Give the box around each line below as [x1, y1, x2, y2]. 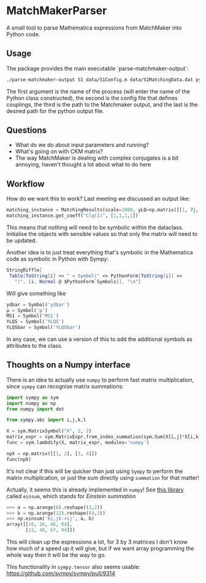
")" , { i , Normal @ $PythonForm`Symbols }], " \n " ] [14, 278, 141, 284]
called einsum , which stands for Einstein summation [6, 492, 136, 499]
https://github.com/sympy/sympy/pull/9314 [6, 569, 115, 577]
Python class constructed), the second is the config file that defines [6, 94, 178, 101]
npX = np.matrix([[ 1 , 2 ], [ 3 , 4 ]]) [6, 450, 97, 456]
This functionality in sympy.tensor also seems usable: [6, 563, 141, 571]
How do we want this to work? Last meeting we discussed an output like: [6, 195, 190, 203]
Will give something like [6, 289, 66, 297]
